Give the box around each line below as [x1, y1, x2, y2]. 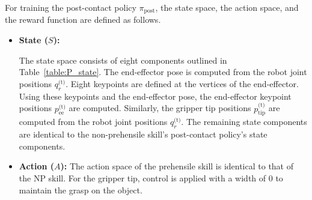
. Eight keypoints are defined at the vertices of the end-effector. [66, 77, 299, 89]
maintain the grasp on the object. [19, 183, 142, 196]
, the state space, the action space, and [155, 1, 299, 13]
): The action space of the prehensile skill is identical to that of [60, 160, 294, 172]
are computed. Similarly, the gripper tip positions [69, 102, 251, 114]
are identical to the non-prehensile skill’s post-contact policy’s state [19, 128, 268, 141]
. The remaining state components [181, 115, 307, 128]
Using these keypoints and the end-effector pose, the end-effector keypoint [19, 89, 292, 102]
